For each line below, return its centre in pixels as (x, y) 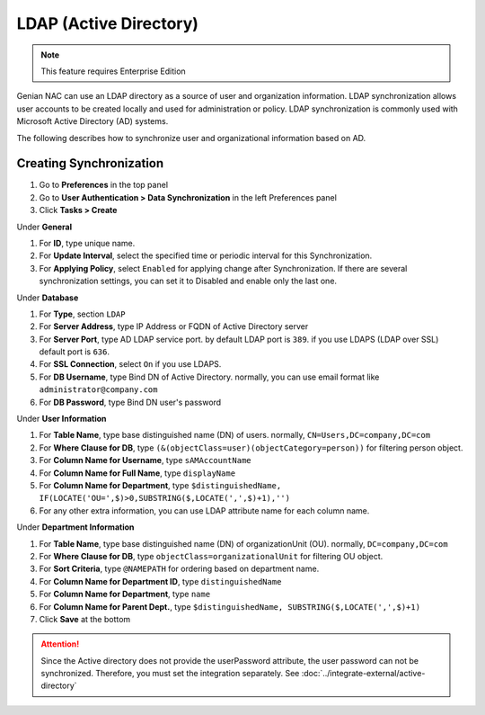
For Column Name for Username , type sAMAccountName (145, 460)
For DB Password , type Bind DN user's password (130, 402)
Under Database (48, 298)
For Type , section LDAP (82, 314)
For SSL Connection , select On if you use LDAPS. (130, 364)
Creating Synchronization (90, 163)
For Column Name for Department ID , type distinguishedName (160, 581)
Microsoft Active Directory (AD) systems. (93, 121)
